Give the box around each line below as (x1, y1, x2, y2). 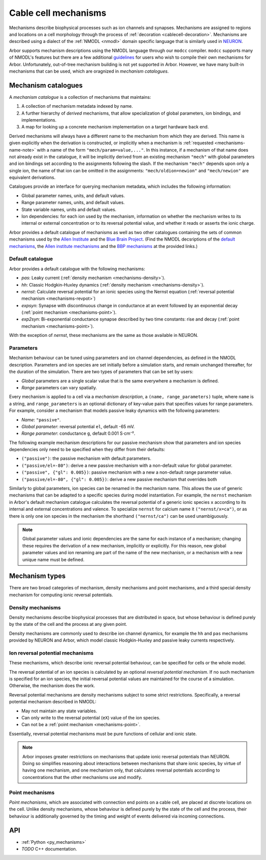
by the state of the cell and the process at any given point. (9, 621, 128, 627)
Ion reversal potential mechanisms (9, 650, 94, 656)
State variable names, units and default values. (21, 206, 117, 212)
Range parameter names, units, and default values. (21, 200, 125, 205)
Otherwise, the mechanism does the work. (9, 683, 96, 689)
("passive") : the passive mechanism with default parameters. (21, 455, 151, 461)
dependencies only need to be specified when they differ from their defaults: (9, 447, 165, 452)
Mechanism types (9, 572, 66, 580)
